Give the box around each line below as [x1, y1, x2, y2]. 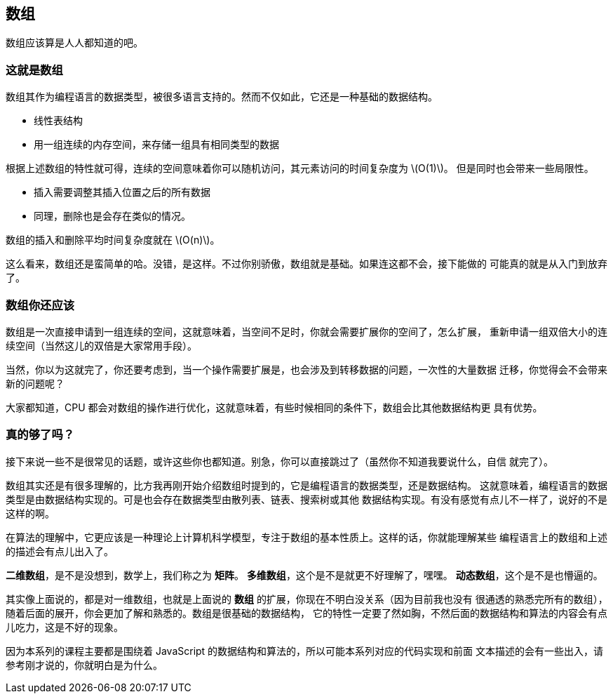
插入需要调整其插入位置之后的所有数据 [34, 186, 210, 199]
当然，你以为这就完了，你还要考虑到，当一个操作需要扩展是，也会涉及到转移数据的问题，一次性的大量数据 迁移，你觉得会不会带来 [6, 363, 607, 375]
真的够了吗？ [6, 427, 75, 442]
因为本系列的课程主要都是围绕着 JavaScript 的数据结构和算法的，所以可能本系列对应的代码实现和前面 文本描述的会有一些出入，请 [6, 644, 604, 657]
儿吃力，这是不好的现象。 [6, 620, 123, 633]
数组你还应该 [6, 298, 75, 312]
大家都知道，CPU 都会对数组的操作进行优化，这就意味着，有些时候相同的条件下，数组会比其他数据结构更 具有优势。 [6, 401, 543, 413]
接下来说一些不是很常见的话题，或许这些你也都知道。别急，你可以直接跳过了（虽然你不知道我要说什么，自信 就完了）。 [6, 455, 553, 467]
